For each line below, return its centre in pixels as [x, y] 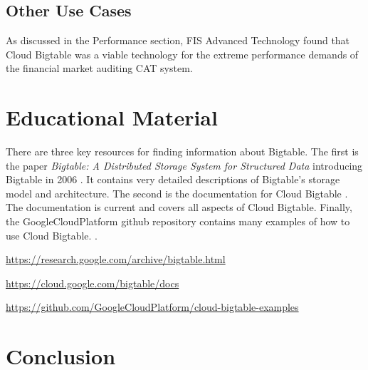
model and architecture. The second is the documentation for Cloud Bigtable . [177, 193]
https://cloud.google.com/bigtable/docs [93, 283]
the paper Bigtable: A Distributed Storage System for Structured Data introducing [184, 165]
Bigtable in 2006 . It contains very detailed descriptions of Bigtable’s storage [173, 179]
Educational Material [112, 117]
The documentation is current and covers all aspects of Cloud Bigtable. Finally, [179, 207]
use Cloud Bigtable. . [52, 235]
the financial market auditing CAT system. [99, 68]
